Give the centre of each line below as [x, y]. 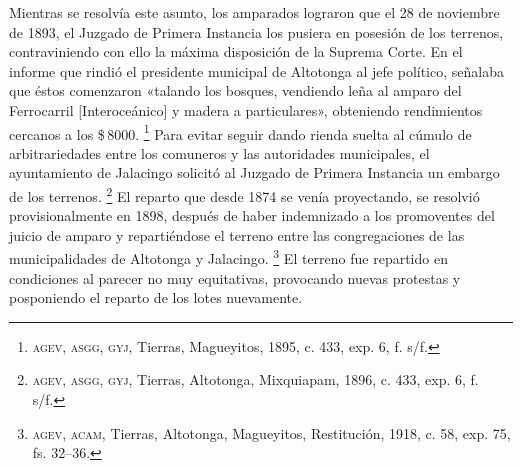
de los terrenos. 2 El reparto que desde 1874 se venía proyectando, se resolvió [244, 194]
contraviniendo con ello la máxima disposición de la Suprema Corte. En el [236, 51]
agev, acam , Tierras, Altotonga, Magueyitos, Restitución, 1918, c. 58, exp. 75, [271, 432]
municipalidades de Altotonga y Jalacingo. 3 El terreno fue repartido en [228, 257]
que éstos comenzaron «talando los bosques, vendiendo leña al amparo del [235, 90]
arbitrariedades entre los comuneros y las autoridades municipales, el [219, 152]
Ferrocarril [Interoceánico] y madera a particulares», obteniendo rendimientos [246, 109]
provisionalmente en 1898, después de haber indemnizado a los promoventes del [252, 215]
